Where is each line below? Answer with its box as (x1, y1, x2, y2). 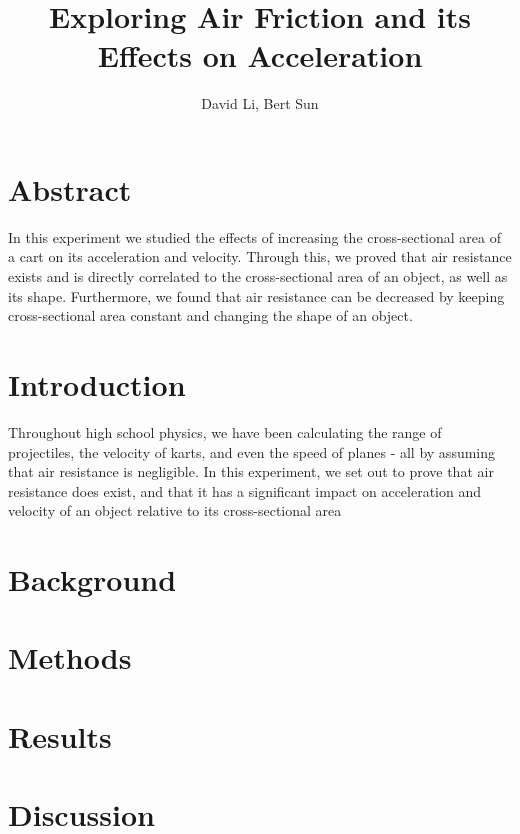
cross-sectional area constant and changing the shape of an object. (8, 305, 413, 326)
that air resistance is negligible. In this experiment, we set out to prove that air (8, 461, 494, 482)
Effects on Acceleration (97, 35, 423, 76)
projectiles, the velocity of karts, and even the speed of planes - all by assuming (8, 441, 496, 462)
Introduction (8, 364, 186, 404)
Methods (8, 637, 132, 678)
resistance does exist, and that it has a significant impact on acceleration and (8, 480, 482, 501)
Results (8, 715, 112, 756)
